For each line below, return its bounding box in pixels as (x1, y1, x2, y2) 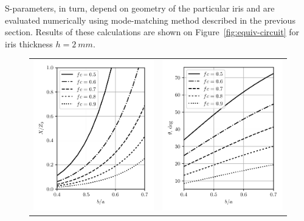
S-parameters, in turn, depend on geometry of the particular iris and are (5, 2, 275, 14)
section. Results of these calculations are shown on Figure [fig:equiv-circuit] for (5, 25, 300, 38)
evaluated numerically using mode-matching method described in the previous (5, 13, 295, 26)
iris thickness (5, 37, 53, 50)
